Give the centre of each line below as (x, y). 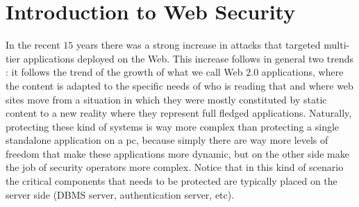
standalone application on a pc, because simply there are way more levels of (167, 140)
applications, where (302, 72)
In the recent (33, 45)
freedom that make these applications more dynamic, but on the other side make (177, 153)
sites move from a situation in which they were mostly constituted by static (166, 99)
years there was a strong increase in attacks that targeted (198, 45)
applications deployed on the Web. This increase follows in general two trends (189, 58)
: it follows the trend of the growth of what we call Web (124, 72)
